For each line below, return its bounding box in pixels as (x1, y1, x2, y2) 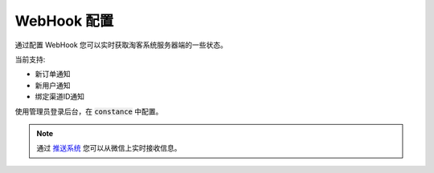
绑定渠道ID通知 (35, 92, 84, 102)
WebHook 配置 (14, 12, 114, 30)
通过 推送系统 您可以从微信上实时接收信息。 (36, 143, 182, 153)
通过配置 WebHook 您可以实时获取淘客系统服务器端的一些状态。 (14, 40, 228, 50)
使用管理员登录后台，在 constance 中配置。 (14, 107, 163, 116)
